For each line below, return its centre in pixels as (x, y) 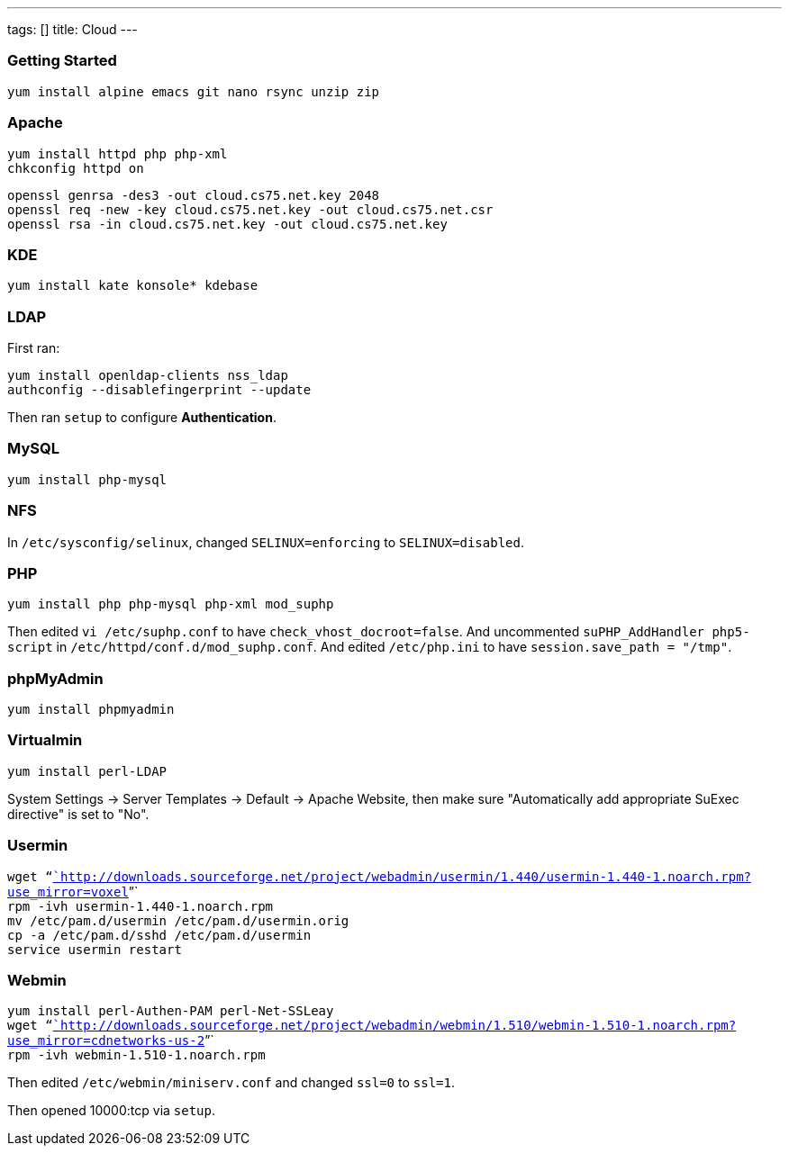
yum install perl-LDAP (87, 771)
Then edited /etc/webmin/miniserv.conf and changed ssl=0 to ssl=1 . (231, 1083)
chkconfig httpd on (76, 168)
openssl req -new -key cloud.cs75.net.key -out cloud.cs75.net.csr (250, 209)
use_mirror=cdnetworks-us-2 (106, 1041)
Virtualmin (45, 740)
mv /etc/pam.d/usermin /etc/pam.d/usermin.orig (178, 920)
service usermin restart (95, 949)
